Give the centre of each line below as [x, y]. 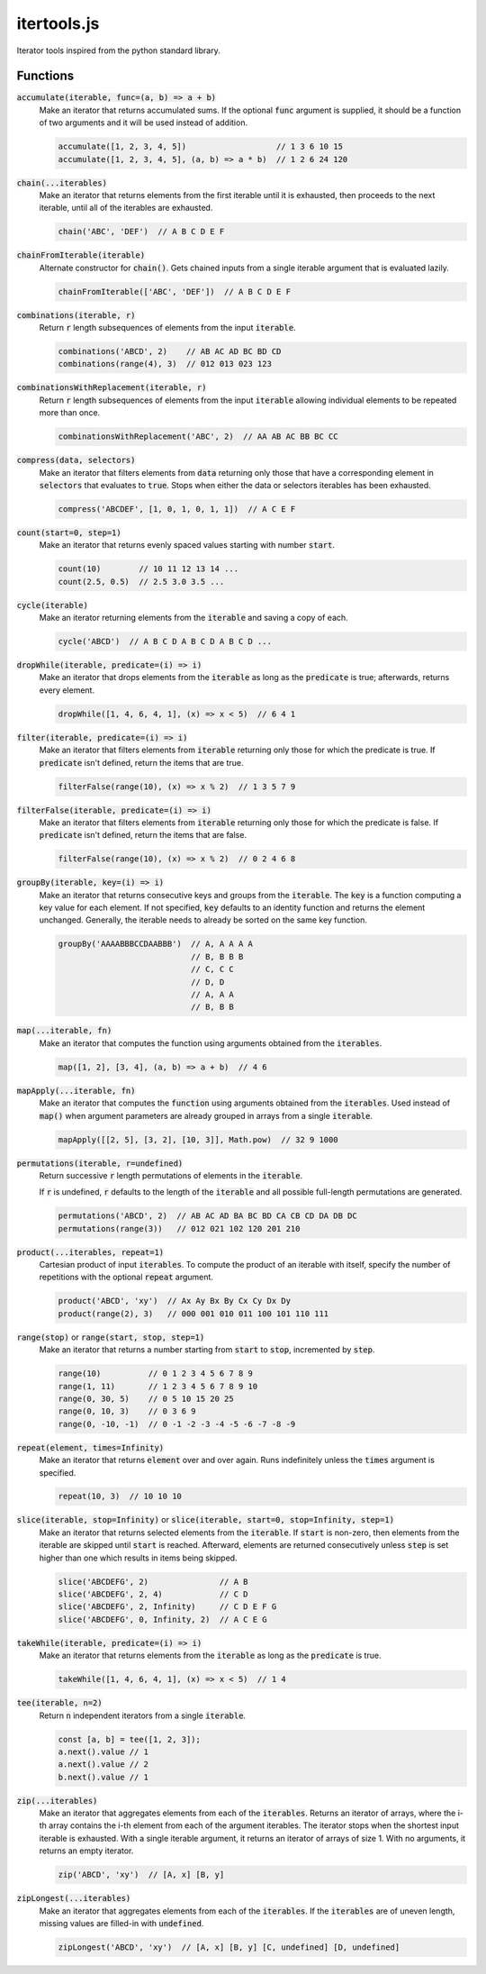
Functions [45, 76]
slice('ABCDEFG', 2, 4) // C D [153, 1594]
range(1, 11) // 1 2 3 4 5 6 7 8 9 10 [158, 1386]
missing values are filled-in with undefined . [121, 1923]
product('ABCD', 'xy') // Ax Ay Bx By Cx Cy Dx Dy [175, 1301]
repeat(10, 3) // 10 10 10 [120, 1496]
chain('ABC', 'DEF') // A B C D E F [141, 232]
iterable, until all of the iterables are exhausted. [126, 208]
